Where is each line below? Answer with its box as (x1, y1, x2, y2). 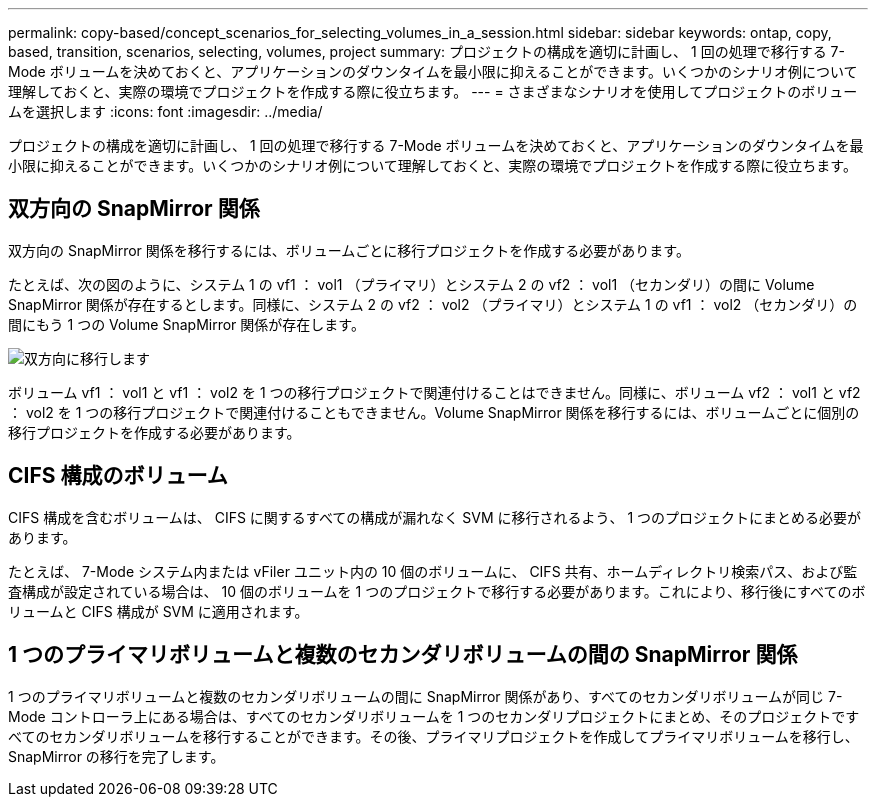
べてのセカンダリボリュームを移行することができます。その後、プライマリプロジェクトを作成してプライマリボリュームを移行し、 (8, 727, 859, 745)
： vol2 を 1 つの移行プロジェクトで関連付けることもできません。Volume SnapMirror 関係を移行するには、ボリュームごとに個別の (8, 403, 860, 421)
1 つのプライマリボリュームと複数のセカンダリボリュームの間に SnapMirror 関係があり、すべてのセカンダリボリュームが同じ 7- (8, 687, 843, 705)
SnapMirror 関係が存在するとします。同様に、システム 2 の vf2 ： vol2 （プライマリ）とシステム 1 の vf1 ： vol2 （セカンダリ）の (8, 295, 858, 313)
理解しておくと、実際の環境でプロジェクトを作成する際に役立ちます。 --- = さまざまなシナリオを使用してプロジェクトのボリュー (8, 83, 858, 100)
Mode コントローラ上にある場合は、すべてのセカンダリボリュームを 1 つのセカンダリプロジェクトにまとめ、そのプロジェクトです (8, 707, 860, 725)
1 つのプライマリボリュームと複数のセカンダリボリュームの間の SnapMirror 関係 (8, 642, 798, 668)
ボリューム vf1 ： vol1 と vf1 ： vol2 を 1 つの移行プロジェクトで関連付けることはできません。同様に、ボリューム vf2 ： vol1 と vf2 (8, 383, 861, 401)
